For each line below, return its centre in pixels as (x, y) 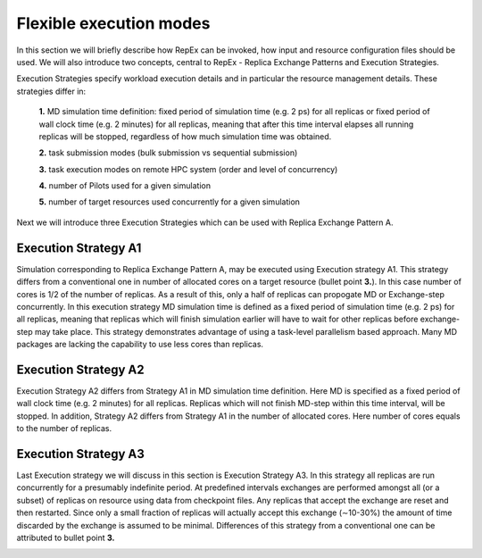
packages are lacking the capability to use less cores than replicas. (140, 345)
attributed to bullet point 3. (66, 538)
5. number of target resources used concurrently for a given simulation (170, 202)
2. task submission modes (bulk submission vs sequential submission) (168, 153)
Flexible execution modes (113, 23)
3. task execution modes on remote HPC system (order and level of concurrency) (188, 169)
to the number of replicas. (64, 429)
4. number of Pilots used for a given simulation (125, 186)
